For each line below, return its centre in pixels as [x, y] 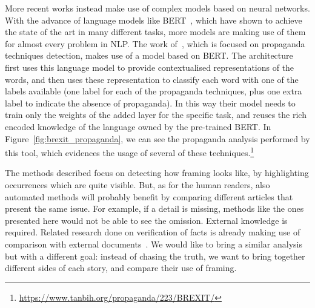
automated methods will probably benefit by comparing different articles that [149, 196]
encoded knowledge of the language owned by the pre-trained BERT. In [138, 126]
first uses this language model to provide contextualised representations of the [150, 67]
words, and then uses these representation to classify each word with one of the [152, 79]
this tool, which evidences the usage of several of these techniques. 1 [130, 152]
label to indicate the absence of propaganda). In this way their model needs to [150, 103]
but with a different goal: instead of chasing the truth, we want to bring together [155, 256]
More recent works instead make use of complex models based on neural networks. [157, 8]
